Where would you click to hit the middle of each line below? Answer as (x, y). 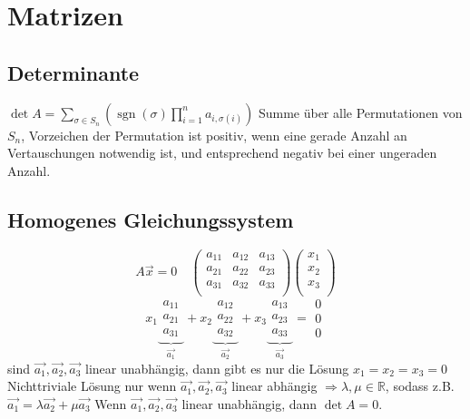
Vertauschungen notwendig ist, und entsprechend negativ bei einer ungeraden (222, 153)
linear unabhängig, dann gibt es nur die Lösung (217, 368)
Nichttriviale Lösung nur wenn (92, 386)
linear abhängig (274, 386)
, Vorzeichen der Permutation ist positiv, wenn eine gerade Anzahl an (214, 135)
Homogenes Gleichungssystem (151, 219)
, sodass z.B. (420, 386)
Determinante (73, 72)
